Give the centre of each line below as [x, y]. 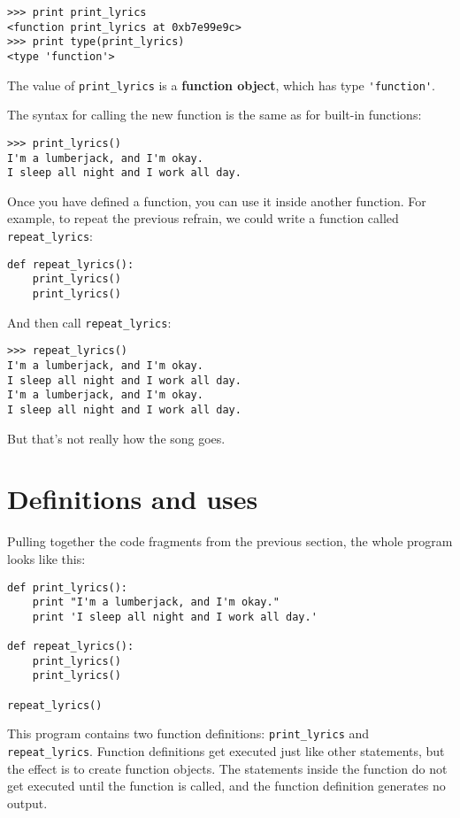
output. [27, 803]
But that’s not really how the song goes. [116, 438]
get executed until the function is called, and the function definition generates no [226, 786]
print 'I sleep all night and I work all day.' [175, 617]
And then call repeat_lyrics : [89, 322]
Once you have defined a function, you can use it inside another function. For [217, 201]
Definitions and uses [133, 499]
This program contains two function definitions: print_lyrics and [188, 733]
